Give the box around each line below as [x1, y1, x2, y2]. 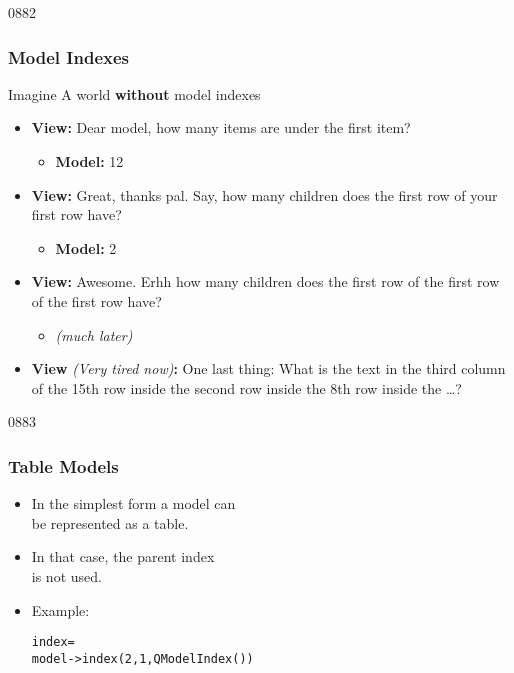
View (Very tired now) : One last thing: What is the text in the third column [31, 358, 506, 379]
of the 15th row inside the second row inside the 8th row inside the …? [31, 377, 462, 398]
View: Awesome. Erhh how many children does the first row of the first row [31, 271, 500, 292]
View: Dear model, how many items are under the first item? [31, 117, 411, 138]
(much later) [55, 324, 133, 345]
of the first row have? [31, 290, 162, 311]
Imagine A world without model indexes [8, 83, 261, 104]
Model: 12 [55, 151, 124, 171]
